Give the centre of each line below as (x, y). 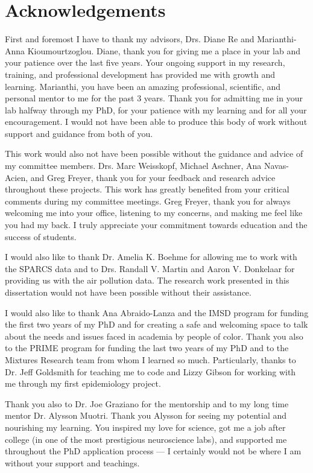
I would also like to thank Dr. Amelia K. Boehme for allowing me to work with (151, 257)
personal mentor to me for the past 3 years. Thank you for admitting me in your (154, 98)
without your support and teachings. (72, 462)
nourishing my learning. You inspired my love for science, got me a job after (145, 427)
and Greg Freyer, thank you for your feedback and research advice (153, 177)
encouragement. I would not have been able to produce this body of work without (156, 122)
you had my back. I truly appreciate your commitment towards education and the (156, 225)
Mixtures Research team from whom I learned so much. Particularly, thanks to (150, 359)
